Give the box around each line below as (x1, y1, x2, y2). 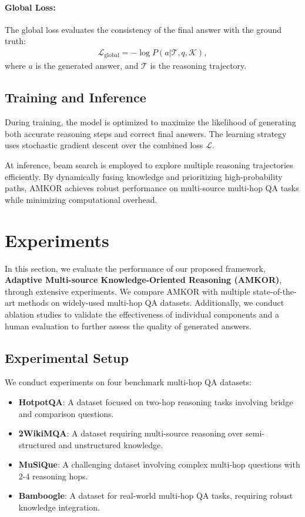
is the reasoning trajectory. (150, 59, 247, 72)
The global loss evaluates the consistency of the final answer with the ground (5, 23, 282, 35)
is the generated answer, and (35, 59, 139, 72)
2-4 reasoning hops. (18, 469, 88, 482)
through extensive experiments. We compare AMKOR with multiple (5, 285, 250, 297)
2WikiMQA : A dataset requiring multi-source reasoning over (18, 427, 243, 439)
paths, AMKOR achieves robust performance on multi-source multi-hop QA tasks (5, 182, 299, 194)
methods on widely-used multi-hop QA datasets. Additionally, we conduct (18, 296, 284, 309)
